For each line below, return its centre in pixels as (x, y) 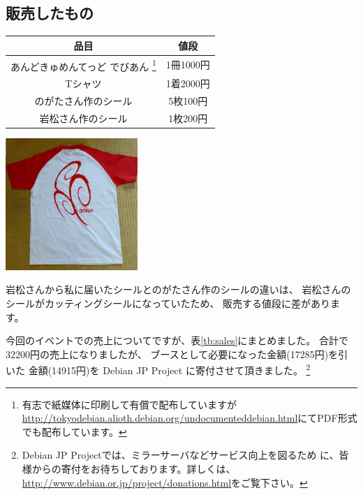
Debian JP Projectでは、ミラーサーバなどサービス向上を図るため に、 (180, 455)
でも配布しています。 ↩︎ (74, 431)
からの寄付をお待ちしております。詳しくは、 (134, 468)
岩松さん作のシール (83, 118)
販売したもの (50, 13)
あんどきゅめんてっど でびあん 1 (83, 65)
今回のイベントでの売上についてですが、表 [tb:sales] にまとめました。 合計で (177, 340)
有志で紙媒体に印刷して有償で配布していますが (129, 404)
